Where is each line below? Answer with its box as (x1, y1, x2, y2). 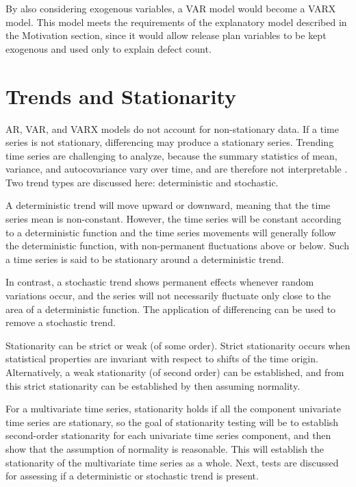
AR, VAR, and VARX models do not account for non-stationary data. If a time (5, 121, 339, 136)
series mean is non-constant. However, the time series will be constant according (5, 212, 342, 226)
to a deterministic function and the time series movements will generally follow (5, 225, 336, 239)
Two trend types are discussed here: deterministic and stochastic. (5, 175, 279, 189)
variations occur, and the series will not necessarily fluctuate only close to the (5, 288, 331, 303)
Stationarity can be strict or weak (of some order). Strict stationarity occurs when (5, 338, 351, 352)
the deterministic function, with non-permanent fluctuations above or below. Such (5, 238, 349, 253)
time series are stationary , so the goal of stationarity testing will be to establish (5, 414, 339, 429)
